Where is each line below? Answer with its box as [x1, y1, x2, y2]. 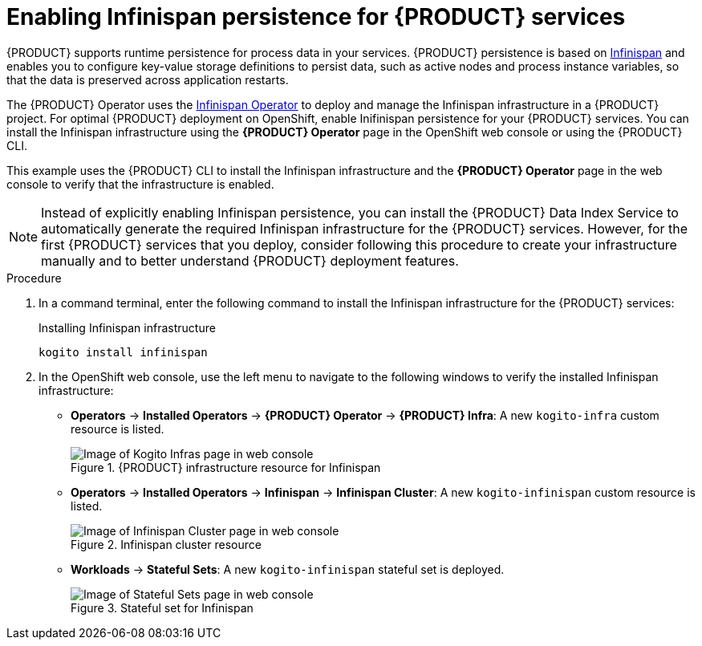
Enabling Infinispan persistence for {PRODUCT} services [6, 3, 626, 30]
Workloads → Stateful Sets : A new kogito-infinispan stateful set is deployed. [71, 562, 505, 576]
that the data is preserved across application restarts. [6, 72, 289, 87]
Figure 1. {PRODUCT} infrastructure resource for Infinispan [71, 460, 381, 474]
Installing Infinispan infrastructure [39, 320, 216, 335]
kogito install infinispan [39, 345, 208, 359]
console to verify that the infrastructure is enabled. [6, 177, 274, 191]
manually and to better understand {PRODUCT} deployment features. [41, 252, 459, 269]
